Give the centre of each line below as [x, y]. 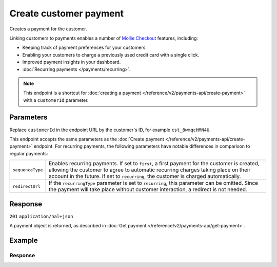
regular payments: [29, 153]
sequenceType [28, 170]
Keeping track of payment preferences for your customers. [85, 48]
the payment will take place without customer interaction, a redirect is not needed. [148, 189]
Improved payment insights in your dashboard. [72, 62]
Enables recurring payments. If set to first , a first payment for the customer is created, [154, 164]
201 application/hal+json [41, 216]
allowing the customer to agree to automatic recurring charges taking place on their [150, 170]
